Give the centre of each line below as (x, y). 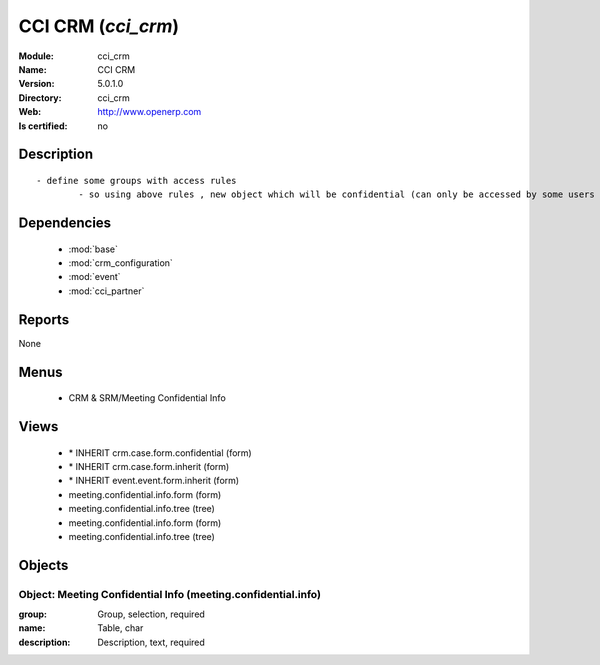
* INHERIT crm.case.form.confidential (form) (160, 452)
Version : (36, 84)
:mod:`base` (93, 249)
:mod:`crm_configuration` (121, 263)
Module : (36, 56)
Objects (43, 565)
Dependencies (65, 223)
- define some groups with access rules (136, 180)
